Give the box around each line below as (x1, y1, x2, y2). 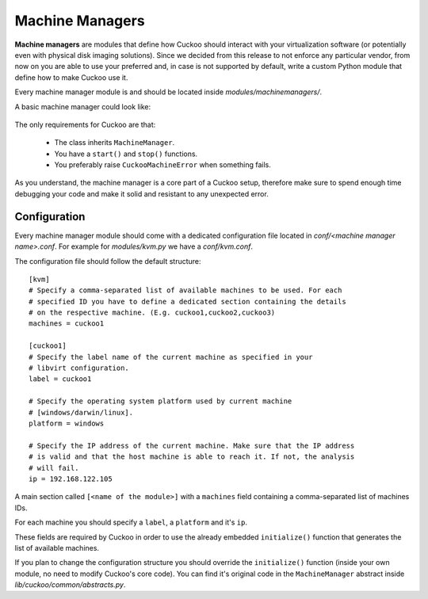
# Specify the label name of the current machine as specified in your (29, 353, 313, 361)
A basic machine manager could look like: (14, 101, 151, 111)
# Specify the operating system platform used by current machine (29, 397, 292, 406)
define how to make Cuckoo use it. (14, 72, 128, 82)
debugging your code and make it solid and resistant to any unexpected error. (14, 189, 269, 198)
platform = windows (29, 419, 105, 428)
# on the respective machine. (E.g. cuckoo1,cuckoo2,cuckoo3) (29, 308, 276, 317)
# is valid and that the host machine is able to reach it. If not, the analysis (29, 452, 355, 461)
